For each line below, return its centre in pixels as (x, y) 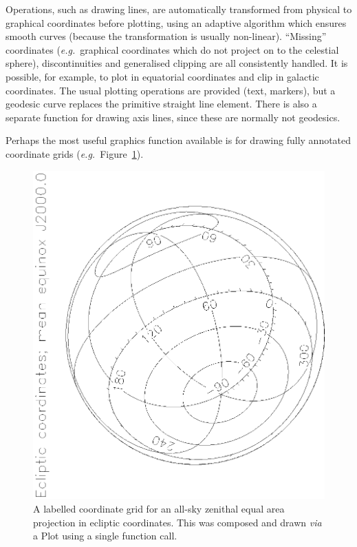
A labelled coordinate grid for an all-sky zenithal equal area (159, 508)
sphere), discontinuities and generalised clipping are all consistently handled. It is (177, 63)
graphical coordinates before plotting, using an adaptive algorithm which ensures (176, 22)
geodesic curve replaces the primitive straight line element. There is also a (161, 104)
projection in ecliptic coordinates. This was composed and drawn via (177, 522)
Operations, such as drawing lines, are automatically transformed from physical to (179, 9)
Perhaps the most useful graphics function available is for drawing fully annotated (178, 140)
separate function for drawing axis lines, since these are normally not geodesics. (173, 117)
